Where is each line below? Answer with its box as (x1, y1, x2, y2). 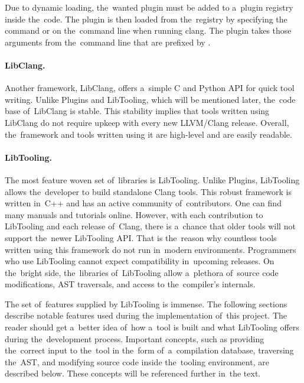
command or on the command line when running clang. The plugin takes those (5, 24, 292, 37)
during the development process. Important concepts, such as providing (5, 332, 264, 345)
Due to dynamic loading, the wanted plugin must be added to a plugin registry (5, 1, 293, 13)
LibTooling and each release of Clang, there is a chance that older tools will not (5, 220, 296, 232)
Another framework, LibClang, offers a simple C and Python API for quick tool (5, 82, 295, 94)
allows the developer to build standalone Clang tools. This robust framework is (5, 185, 292, 197)
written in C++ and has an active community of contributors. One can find (5, 197, 282, 209)
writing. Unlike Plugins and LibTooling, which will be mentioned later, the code (5, 93, 296, 105)
